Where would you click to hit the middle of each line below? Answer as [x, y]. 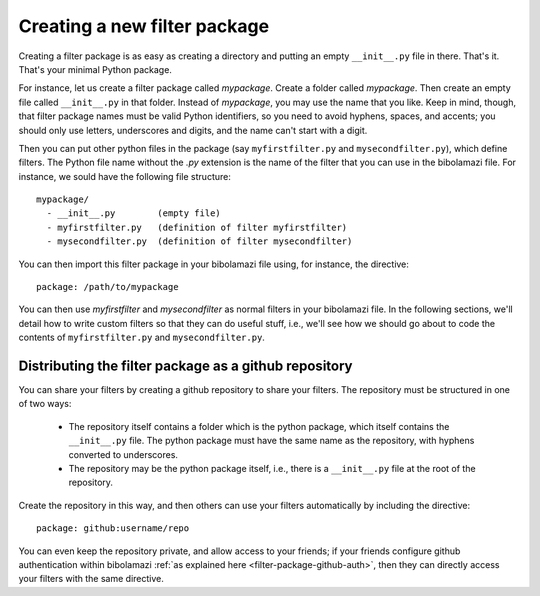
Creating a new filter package [144, 26]
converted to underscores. [123, 454]
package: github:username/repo [113, 528]
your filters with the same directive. [91, 579]
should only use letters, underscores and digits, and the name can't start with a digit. [193, 130]
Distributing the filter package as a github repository [185, 366]
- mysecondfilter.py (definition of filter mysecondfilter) [199, 241]
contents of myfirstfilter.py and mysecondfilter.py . [141, 337]
